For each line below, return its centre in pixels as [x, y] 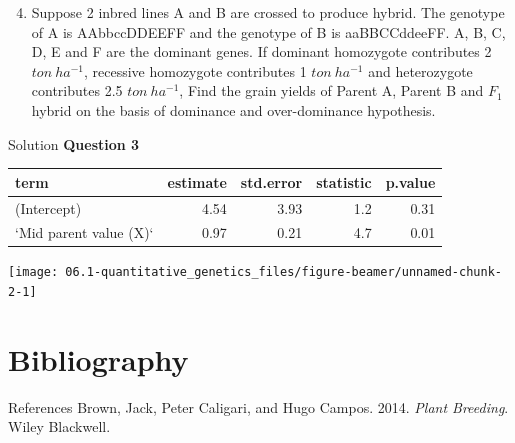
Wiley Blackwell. [59, 426]
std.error [271, 181]
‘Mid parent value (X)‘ [84, 232]
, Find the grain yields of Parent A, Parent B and [331, 90]
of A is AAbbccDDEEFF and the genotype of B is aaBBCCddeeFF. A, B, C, [268, 31]
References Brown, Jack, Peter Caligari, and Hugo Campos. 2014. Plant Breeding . [258, 406]
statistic [344, 181]
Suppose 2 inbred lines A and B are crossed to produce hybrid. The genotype [268, 12]
